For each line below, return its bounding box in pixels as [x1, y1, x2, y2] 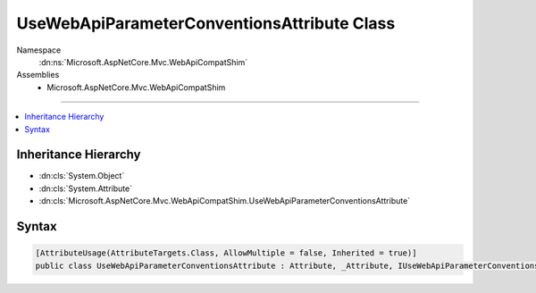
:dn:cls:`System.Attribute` [38, 183, 133, 194]
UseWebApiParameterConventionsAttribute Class [16, 13, 396, 33]
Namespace [16, 45, 62, 55]
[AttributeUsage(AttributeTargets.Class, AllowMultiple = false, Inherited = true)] [35, 248, 417, 258]
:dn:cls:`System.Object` [38, 171, 125, 181]
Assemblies [16, 70, 60, 80]
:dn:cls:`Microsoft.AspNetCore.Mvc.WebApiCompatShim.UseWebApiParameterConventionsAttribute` [38, 196, 411, 206]
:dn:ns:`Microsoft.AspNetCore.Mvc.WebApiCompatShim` [38, 56, 248, 67]
